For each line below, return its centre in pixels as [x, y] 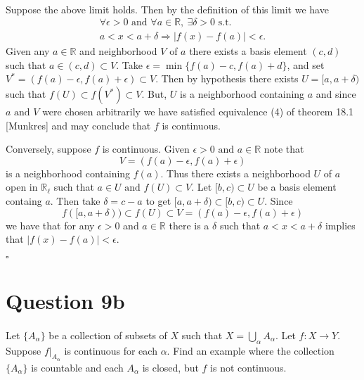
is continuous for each [111, 350]
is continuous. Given [146, 149]
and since [336, 94]
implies [340, 225]
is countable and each [77, 367]
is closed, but [170, 367]
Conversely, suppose [48, 149]
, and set [306, 64]
